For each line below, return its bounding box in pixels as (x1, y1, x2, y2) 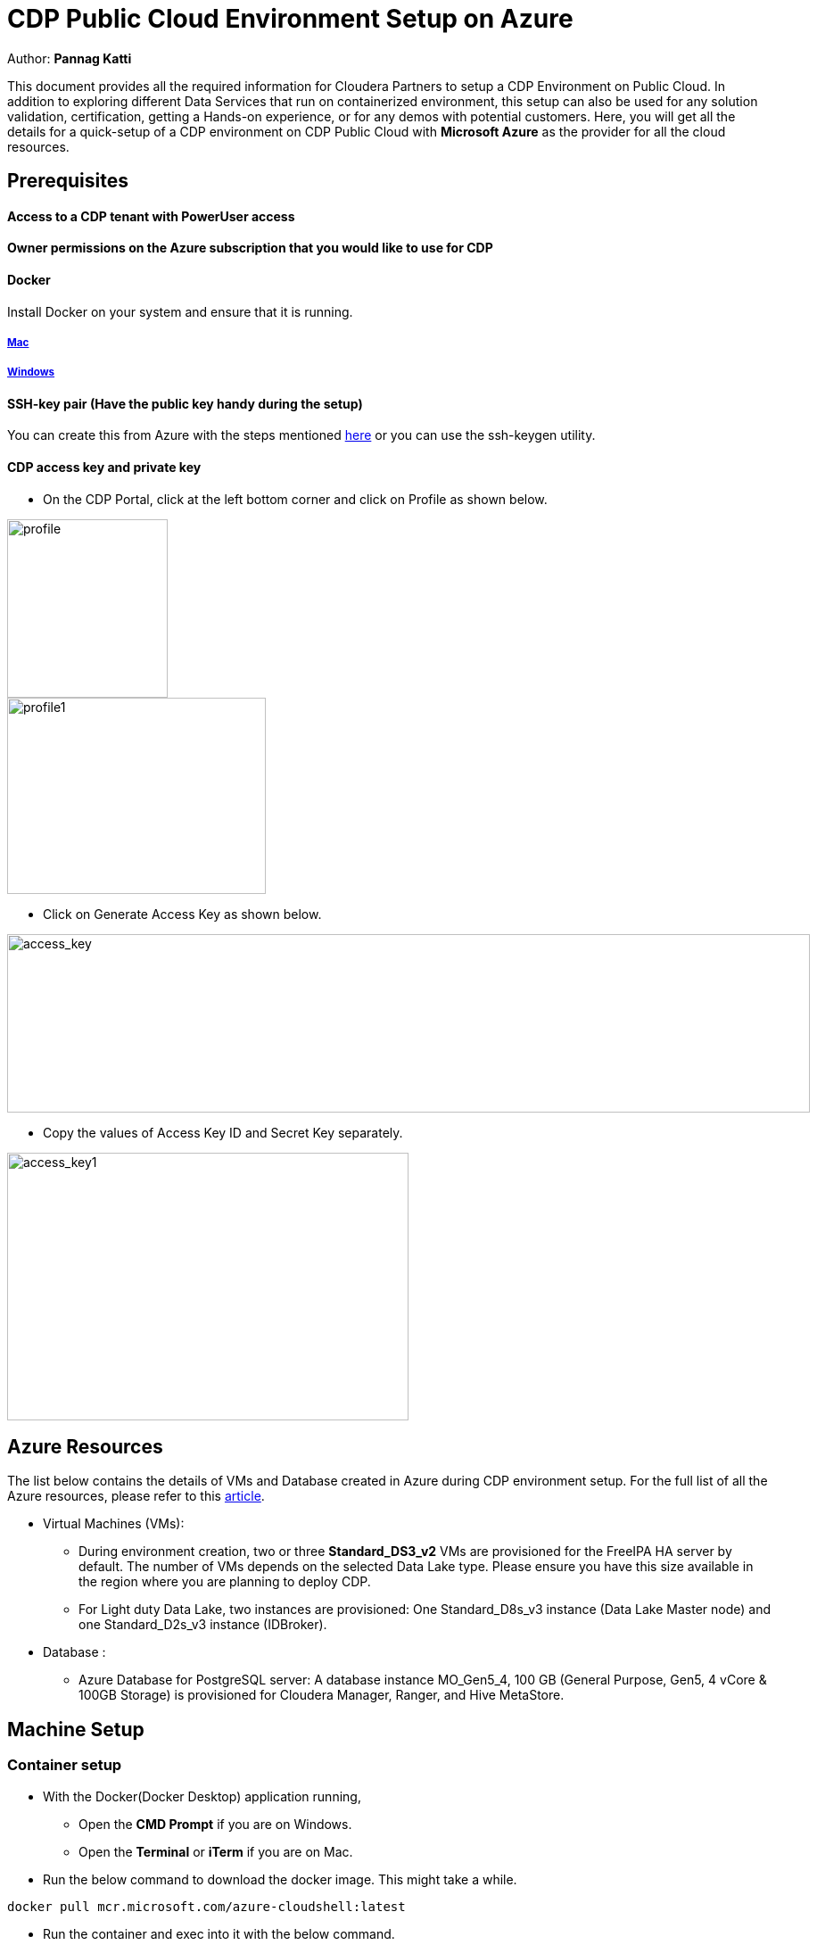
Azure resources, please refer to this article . (7, 1488, 265, 1504)
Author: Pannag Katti (7, 50, 132, 66)
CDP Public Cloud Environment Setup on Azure (7, 4, 574, 34)
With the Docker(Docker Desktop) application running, (43, 1788, 361, 1804)
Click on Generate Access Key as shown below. (43, 906, 322, 922)
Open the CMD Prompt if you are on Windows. (78, 1816, 352, 1832)
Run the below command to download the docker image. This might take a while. (43, 1871, 517, 1887)
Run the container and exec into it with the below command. (43, 1925, 395, 1941)
